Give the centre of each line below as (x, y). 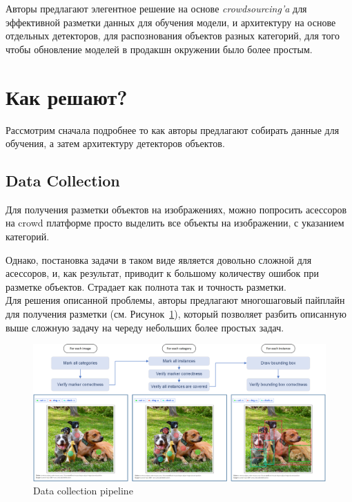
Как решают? (67, 96)
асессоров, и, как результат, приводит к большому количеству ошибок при (162, 273)
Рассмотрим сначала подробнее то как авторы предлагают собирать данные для (173, 129)
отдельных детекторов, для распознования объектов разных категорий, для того (173, 36)
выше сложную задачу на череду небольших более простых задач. (145, 327)
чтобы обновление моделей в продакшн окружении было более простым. (159, 49)
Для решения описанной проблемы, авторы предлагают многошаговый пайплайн (175, 300)
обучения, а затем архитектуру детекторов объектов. (115, 143)
